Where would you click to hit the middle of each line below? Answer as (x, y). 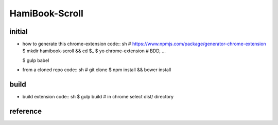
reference (26, 111)
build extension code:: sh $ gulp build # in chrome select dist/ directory (98, 97)
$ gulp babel (36, 60)
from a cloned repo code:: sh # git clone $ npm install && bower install (97, 70)
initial (19, 32)
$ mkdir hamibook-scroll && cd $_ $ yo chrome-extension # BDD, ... (94, 51)
